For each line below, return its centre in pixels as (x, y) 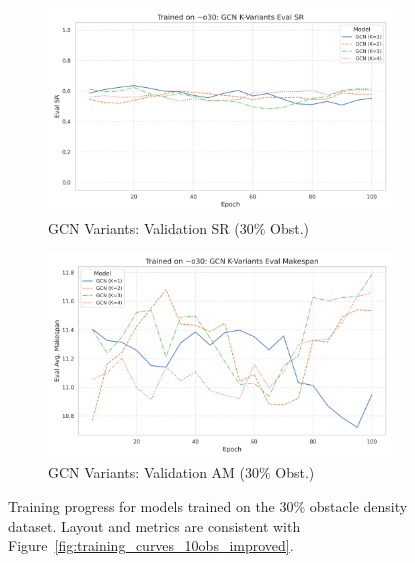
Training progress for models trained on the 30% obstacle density (208, 505)
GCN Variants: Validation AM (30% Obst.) (181, 472)
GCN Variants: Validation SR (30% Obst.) (179, 227)
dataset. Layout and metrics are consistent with (154, 525)
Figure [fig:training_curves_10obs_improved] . (151, 545)
